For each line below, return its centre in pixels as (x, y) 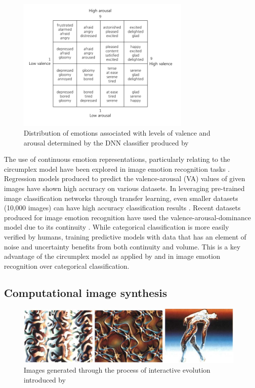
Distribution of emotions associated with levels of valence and (117, 133)
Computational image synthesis (86, 292)
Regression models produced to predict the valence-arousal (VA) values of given (125, 178)
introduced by (45, 379)
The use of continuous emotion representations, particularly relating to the (117, 159)
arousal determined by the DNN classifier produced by (106, 142)
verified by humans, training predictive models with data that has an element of (125, 237)
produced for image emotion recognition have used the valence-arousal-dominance (127, 217)
